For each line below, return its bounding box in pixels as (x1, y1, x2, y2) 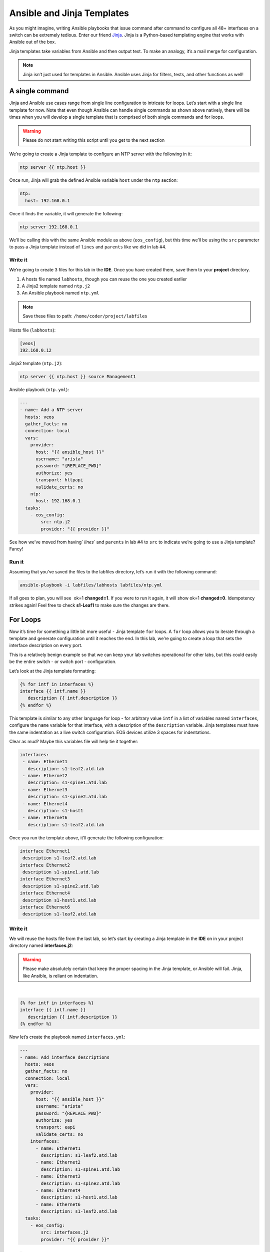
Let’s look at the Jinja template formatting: (9, 668, 96, 674)
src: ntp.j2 (40, 519, 70, 525)
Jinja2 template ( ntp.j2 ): (9, 360, 62, 366)
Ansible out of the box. (9, 39, 56, 45)
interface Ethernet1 (19, 848, 70, 854)
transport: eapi (35, 1124, 75, 1130)
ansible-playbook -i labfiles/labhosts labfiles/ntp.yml (19, 582, 162, 588)
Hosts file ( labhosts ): (9, 327, 56, 333)
